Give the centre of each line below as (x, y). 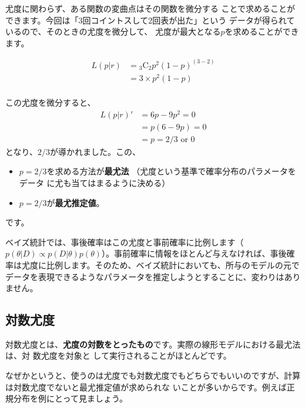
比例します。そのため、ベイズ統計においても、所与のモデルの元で (173, 264)
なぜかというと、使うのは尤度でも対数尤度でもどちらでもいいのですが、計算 (153, 375)
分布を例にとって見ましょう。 (71, 398)
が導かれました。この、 (95, 151)
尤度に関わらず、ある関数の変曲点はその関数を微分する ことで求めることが (150, 8)
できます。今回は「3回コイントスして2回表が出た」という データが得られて (150, 20)
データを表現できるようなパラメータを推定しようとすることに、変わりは (145, 276)
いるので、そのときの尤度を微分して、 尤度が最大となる (113, 31)
